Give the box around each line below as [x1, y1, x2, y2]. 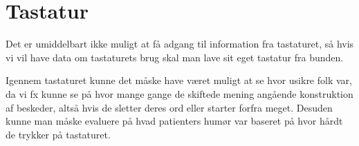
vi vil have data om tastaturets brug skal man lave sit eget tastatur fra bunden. [6, 50, 344, 64]
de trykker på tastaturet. [6, 127, 111, 141]
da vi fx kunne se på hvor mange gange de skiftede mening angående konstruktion [6, 86, 353, 101]
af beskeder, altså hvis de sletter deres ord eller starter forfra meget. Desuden [6, 100, 333, 114]
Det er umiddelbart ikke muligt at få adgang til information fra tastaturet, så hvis [6, 36, 354, 51]
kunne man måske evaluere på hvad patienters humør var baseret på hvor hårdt [6, 114, 343, 128]
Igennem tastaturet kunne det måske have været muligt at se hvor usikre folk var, [6, 73, 352, 87]
